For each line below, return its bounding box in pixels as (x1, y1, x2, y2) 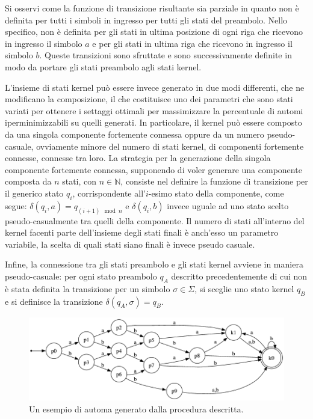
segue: (5, 199, 27, 212)
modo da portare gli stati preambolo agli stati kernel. (5, 60, 202, 73)
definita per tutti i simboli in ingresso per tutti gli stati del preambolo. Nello (5, 13, 288, 26)
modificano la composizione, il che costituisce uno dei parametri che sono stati (5, 93, 293, 105)
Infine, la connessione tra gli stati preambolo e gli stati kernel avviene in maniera (5, 258, 303, 271)
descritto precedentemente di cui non (171, 269, 308, 282)
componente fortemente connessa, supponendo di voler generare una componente (5, 163, 302, 176)
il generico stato (5, 186, 64, 199)
